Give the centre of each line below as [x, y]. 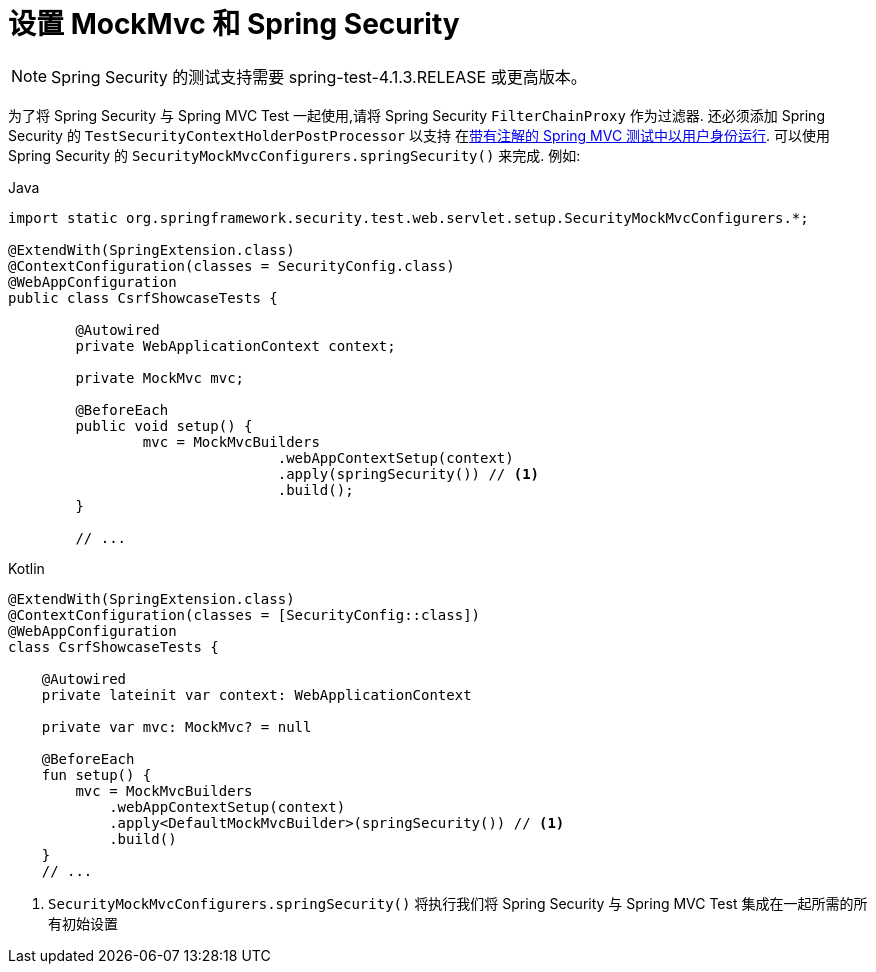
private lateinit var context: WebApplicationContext [256, 694]
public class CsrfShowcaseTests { [143, 297]
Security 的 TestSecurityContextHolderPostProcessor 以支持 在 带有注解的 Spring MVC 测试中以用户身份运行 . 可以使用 [419, 135]
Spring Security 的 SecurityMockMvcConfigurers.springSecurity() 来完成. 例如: [294, 155]
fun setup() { [96, 774]
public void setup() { [164, 425]
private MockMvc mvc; [160, 377]
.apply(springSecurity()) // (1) [408, 473]
